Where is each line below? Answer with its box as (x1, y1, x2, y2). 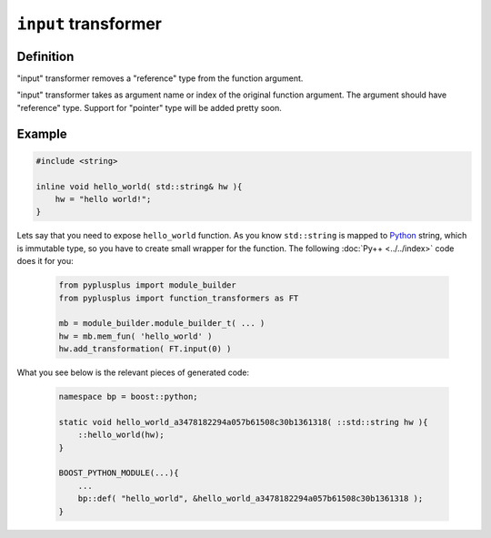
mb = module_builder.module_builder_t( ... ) (58, 319, 266, 329)
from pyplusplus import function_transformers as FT (58, 292, 299, 303)
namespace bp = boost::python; (58, 391, 199, 402)
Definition (16, 48, 75, 64)
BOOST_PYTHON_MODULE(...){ (58, 468, 179, 478)
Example (16, 126, 67, 141)
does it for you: (16, 256, 75, 267)
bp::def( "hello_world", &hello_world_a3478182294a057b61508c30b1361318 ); (77, 493, 424, 504)
